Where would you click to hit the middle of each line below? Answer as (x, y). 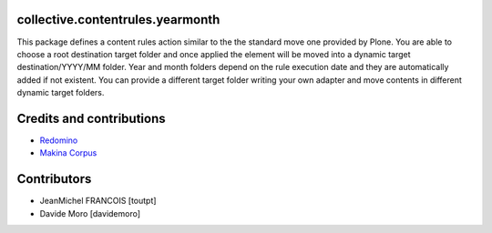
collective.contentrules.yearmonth (118, 20)
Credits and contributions (91, 118)
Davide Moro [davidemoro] (90, 213)
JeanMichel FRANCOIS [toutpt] (98, 201)
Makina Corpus (68, 153)
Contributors (54, 179)
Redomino (59, 140)
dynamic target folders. (61, 93)
